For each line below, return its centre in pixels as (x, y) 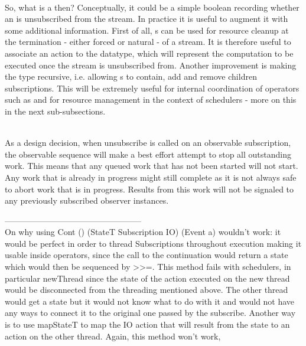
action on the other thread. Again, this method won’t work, (113, 336)
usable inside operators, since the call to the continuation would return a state (147, 255)
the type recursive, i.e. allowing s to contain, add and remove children (131, 76)
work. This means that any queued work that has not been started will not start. (152, 166)
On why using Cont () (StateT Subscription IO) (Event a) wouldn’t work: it (143, 232)
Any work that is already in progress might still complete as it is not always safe (151, 177)
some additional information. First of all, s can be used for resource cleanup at (147, 30)
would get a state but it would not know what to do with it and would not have (150, 301)
